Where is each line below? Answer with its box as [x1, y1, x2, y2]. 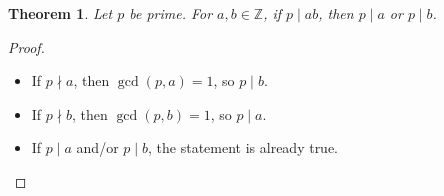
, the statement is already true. [148, 137, 339, 158]
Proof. [8, 36, 45, 57]
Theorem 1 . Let [8, 3, 113, 23]
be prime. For [129, 3, 213, 23]
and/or [76, 137, 119, 158]
